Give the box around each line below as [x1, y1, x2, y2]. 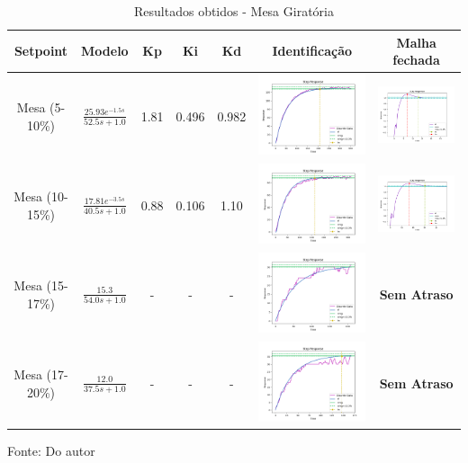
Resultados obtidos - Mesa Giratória [134, 2, 334, 20]
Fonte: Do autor [7, 441, 95, 460]
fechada [392, 50, 440, 69]
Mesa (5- [16, 98, 66, 117]
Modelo [81, 41, 129, 60]
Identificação [272, 41, 353, 60]
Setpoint [13, 41, 68, 60]
